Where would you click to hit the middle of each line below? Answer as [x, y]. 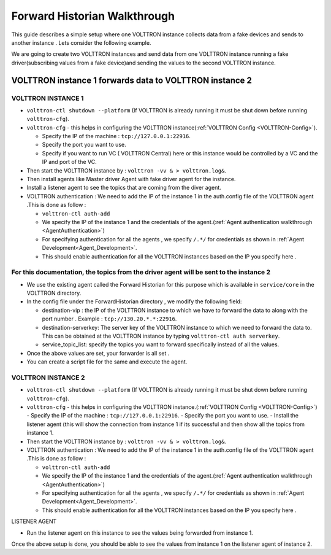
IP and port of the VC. [70, 162]
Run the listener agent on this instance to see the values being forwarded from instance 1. [140, 533]
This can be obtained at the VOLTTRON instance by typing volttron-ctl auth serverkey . [161, 336]
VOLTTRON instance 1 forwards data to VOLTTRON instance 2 [132, 80]
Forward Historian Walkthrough [93, 16]
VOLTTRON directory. [54, 293]
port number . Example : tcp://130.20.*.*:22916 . [109, 319]
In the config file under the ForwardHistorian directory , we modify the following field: [134, 301]
